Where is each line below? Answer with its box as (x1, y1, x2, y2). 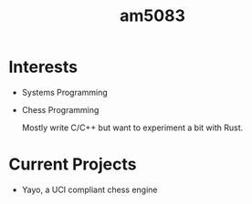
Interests (8, 56, 79, 77)
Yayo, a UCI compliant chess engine (21, 184, 158, 195)
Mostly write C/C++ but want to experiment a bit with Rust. (21, 122, 244, 133)
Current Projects (8, 154, 137, 175)
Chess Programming (21, 104, 100, 115)
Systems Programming (21, 87, 109, 97)
